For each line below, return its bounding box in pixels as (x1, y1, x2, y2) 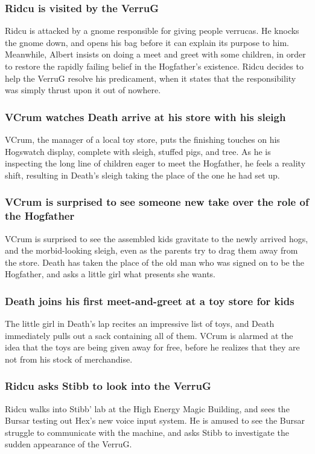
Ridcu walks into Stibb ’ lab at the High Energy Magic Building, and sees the (5, 402, 290, 415)
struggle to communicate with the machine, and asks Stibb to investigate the (5, 426, 289, 438)
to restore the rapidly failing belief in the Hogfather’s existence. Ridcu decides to (5, 60, 304, 72)
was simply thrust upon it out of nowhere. (5, 84, 161, 96)
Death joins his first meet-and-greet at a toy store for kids (5, 293, 294, 308)
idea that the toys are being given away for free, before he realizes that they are (5, 341, 300, 354)
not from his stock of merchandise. (5, 352, 133, 365)
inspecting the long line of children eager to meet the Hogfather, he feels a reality (5, 157, 306, 169)
